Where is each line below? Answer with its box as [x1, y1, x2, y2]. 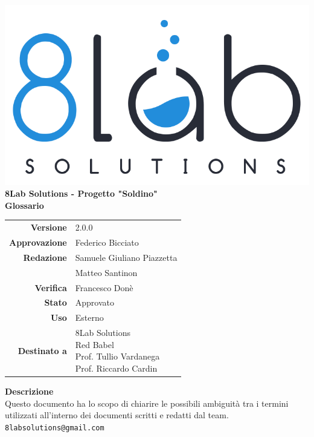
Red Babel [75, 338, 114, 350]
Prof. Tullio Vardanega [75, 350, 160, 363]
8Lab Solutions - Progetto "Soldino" [5, 187, 158, 200]
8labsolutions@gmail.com [5, 423, 104, 432]
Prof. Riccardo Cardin [75, 361, 158, 374]
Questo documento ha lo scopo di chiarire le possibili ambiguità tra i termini [5, 396, 289, 409]
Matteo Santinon [75, 266, 138, 278]
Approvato [75, 296, 114, 309]
